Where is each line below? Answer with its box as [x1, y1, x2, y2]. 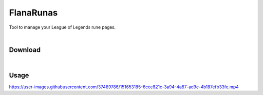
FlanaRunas [9, 7, 58, 18]
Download [9, 46, 41, 54]
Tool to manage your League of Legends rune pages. [9, 24, 116, 30]
